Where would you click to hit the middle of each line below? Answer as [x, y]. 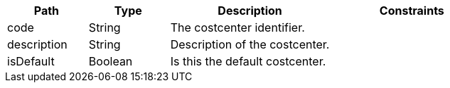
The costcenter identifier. [237, 27]
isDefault [31, 61]
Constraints [412, 11]
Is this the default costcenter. [248, 61]
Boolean [111, 61]
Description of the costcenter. [250, 44]
